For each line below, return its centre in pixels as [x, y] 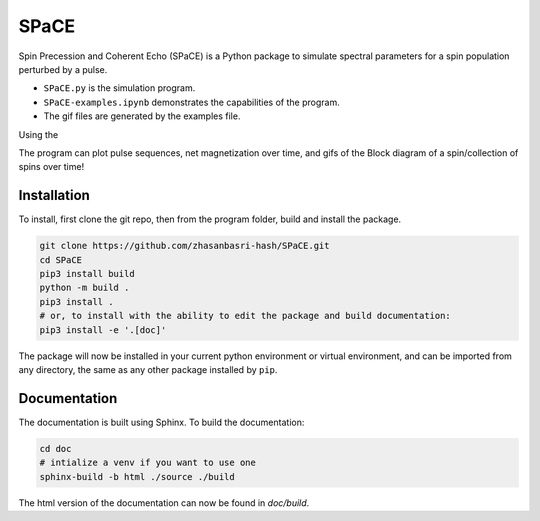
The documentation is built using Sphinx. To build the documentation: [161, 422]
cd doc [55, 448]
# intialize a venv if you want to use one [148, 463]
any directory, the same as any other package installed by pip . [148, 369]
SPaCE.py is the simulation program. [119, 88]
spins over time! [51, 167]
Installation [54, 195]
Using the [38, 134]
